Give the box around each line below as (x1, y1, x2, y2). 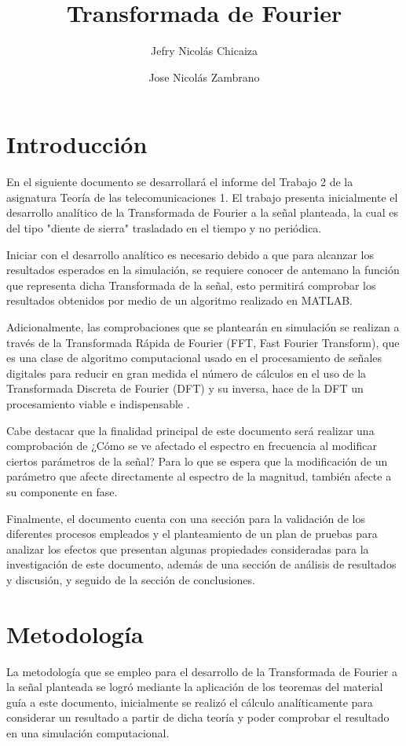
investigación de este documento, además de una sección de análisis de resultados (6, 556, 397, 572)
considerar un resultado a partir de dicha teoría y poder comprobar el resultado (6, 709, 390, 726)
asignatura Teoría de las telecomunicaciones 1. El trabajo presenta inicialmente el (6, 188, 398, 205)
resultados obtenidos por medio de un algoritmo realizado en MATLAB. (6, 292, 353, 309)
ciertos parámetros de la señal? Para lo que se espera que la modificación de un (6, 452, 388, 469)
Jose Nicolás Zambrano (148, 68, 260, 85)
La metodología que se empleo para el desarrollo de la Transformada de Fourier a (6, 663, 397, 679)
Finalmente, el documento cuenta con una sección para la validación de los (6, 510, 365, 526)
